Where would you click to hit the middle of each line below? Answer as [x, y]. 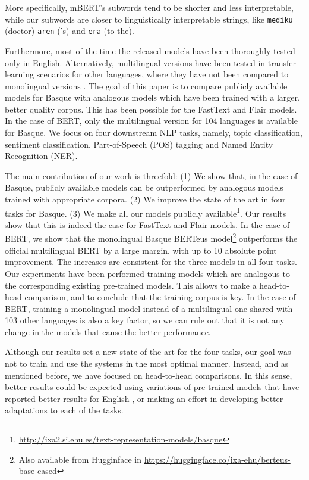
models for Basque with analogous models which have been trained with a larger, [152, 97]
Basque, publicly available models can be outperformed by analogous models [144, 187]
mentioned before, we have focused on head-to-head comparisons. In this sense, [149, 375]
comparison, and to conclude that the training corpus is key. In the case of [160, 297]
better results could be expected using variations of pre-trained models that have [152, 387]
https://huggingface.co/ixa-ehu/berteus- [217, 459]
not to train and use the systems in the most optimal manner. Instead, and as [147, 364]
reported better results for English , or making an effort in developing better [144, 398]
